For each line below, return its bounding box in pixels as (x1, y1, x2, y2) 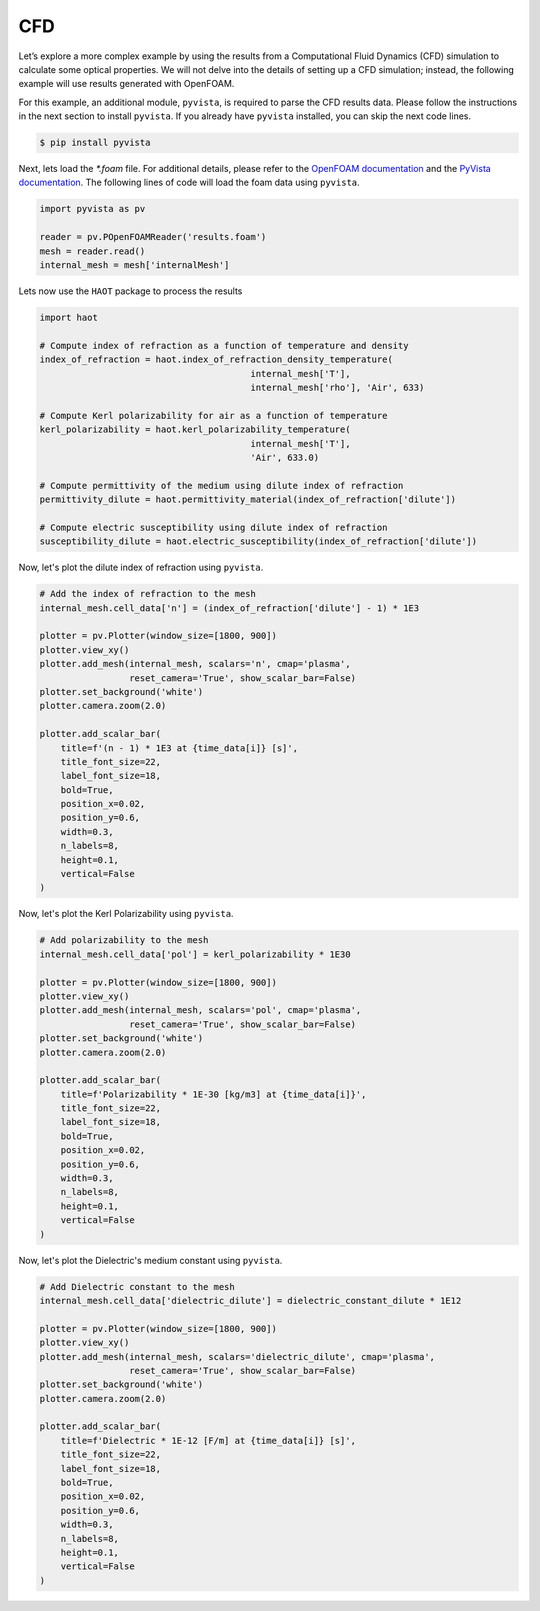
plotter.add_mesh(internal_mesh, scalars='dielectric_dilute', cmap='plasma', (39, 1351, 435, 1362)
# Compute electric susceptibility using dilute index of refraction (39, 521, 388, 533)
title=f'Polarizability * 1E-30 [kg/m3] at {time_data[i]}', (60, 1088, 367, 1100)
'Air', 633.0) (250, 451, 320, 463)
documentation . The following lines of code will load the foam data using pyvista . (18, 176, 360, 189)
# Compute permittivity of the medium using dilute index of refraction (39, 480, 404, 491)
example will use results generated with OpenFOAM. (18, 78, 235, 90)
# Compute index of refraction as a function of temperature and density (39, 340, 409, 351)
